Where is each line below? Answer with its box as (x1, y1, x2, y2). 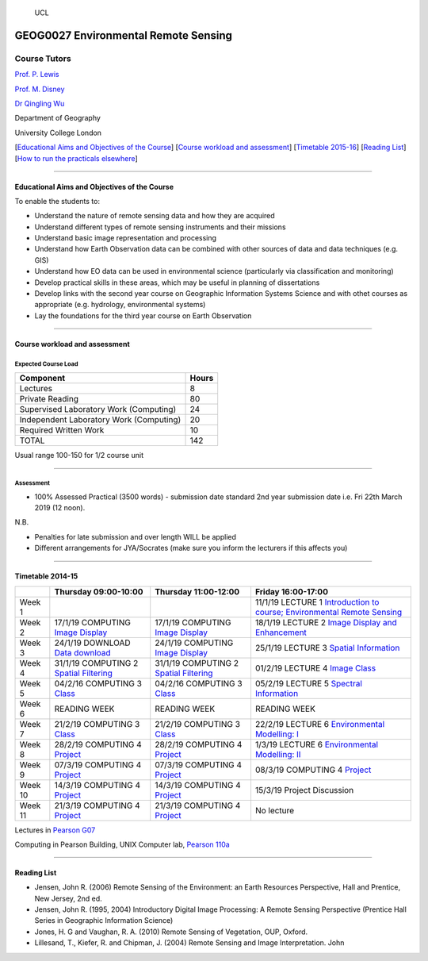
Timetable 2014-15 (14, 571, 78, 581)
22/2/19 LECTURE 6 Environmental (254, 718, 385, 729)
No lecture (254, 805, 295, 816)
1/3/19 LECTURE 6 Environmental (254, 739, 379, 750)
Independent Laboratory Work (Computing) (19, 414, 182, 425)
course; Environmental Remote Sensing (254, 606, 403, 617)
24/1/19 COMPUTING (155, 637, 234, 648)
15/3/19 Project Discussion (254, 784, 354, 795)
